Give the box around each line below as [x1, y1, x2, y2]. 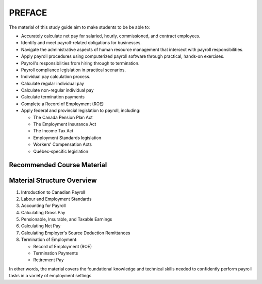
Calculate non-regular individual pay [21, 87, 94, 93]
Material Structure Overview [9, 176, 97, 185]
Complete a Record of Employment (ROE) [21, 101, 104, 107]
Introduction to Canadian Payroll [21, 189, 86, 195]
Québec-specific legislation [33, 148, 89, 154]
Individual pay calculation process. [21, 74, 91, 79]
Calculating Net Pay [21, 223, 61, 229]
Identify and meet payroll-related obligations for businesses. [21, 40, 142, 46]
